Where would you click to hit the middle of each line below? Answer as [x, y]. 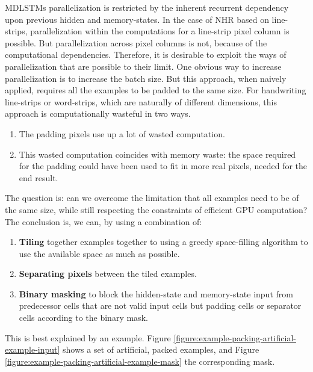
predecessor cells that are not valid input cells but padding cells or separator [160, 305]
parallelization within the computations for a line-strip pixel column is [160, 31]
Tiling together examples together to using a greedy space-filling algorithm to [163, 242]
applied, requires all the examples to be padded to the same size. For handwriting [156, 90]
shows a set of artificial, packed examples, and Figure [161, 349]
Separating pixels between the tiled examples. [108, 274]
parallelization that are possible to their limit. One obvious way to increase [143, 66]
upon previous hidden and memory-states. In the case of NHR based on [137, 19]
